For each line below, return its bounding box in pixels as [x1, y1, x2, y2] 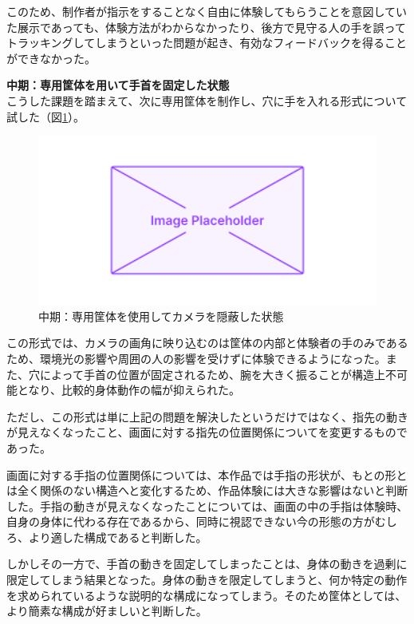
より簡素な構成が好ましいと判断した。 [6, 602, 207, 619]
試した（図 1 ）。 [6, 108, 85, 124]
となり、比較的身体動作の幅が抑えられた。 [17, 381, 241, 398]
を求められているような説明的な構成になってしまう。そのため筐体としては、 [6, 586, 407, 603]
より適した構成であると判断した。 [28, 528, 207, 545]
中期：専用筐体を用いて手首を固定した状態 [6, 77, 230, 93]
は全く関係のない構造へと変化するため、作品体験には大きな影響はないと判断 [6, 482, 408, 499]
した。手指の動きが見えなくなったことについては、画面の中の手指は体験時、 [6, 497, 408, 514]
